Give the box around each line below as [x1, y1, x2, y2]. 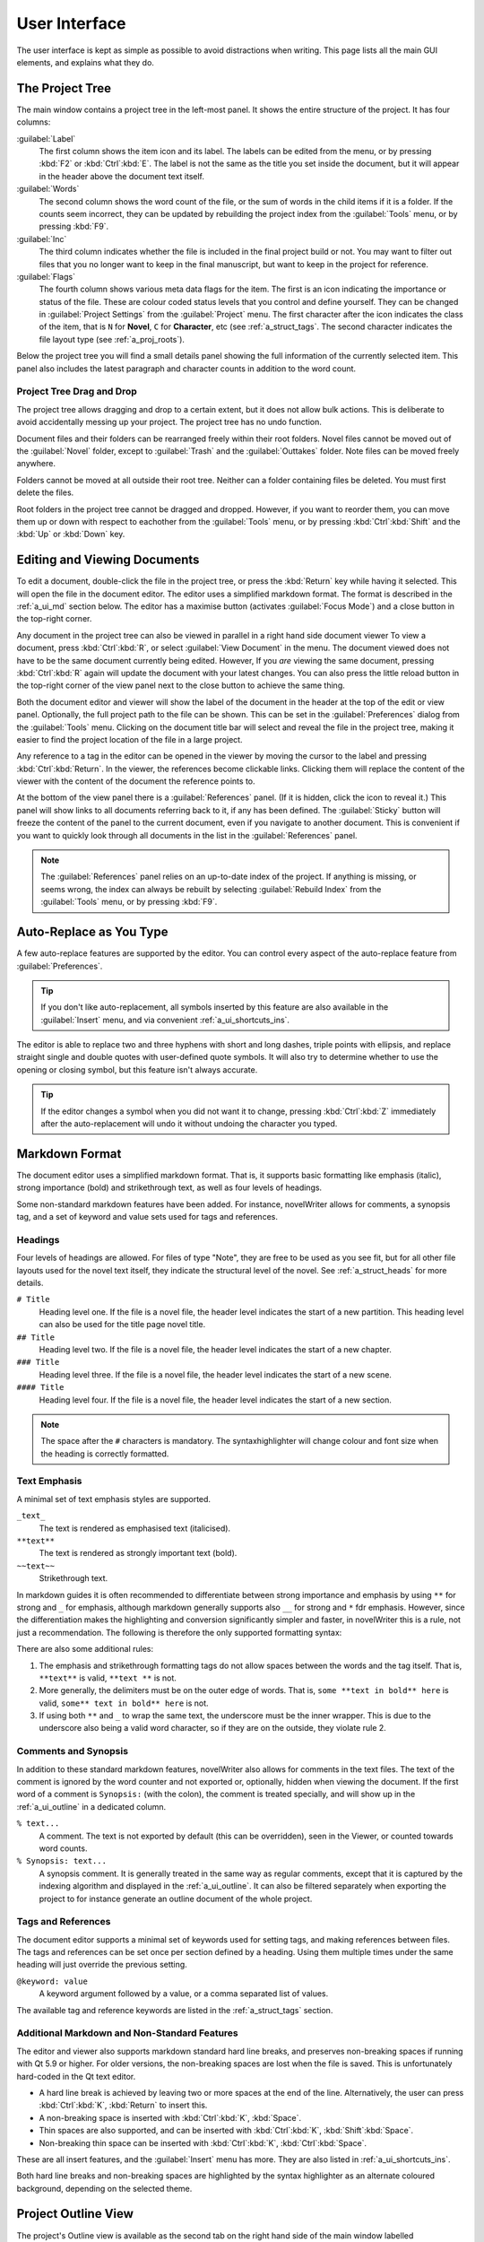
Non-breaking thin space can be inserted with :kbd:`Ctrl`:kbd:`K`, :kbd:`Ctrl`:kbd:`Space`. [39, 2137, 367, 2148]
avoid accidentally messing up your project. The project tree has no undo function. [16, 417, 323, 428]
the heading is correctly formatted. [40, 1448, 169, 1459]
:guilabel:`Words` [16, 184, 80, 195]
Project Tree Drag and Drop [16, 386, 138, 398]
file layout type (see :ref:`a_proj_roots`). [39, 334, 186, 344]
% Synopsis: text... [16, 1856, 108, 1866]
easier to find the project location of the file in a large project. [16, 734, 243, 744]
